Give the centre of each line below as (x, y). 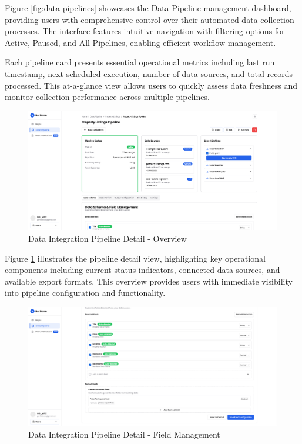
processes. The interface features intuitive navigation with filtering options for (145, 31)
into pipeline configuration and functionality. (85, 293)
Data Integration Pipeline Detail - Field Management (124, 434)
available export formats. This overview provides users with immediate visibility (149, 281)
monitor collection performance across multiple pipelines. (107, 97)
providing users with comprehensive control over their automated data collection (150, 19)
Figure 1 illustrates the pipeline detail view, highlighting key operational (135, 258)
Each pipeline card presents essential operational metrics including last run (140, 62)
